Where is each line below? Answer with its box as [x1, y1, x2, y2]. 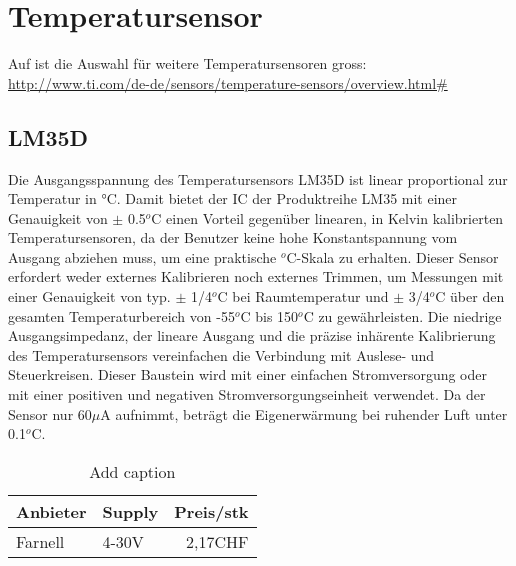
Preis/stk [174, 499, 249, 523]
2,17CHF [186, 529, 249, 553]
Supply [102, 499, 159, 523]
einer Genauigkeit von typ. [8, 286, 171, 307]
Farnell [16, 529, 65, 553]
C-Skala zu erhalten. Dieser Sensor [286, 246, 499, 267]
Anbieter [16, 499, 87, 523]
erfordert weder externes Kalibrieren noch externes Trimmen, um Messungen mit [8, 266, 504, 287]
